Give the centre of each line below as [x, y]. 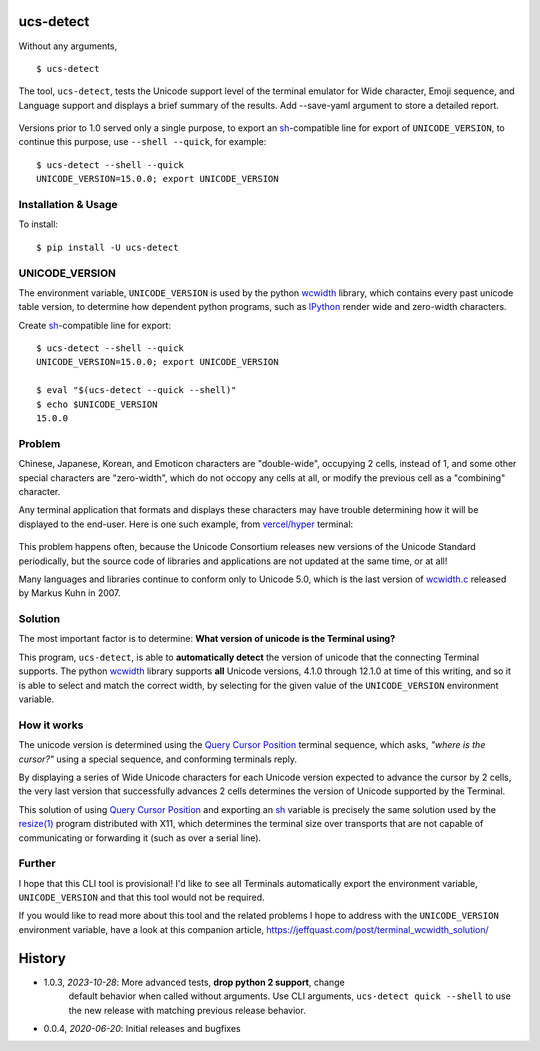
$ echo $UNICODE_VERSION [97, 404]
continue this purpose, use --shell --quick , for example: [142, 142]
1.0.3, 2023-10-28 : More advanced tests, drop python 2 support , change [194, 982]
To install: [38, 224]
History [42, 958]
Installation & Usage [68, 205]
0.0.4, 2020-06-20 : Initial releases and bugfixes [142, 1028]
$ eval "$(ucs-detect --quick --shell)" [136, 390]
